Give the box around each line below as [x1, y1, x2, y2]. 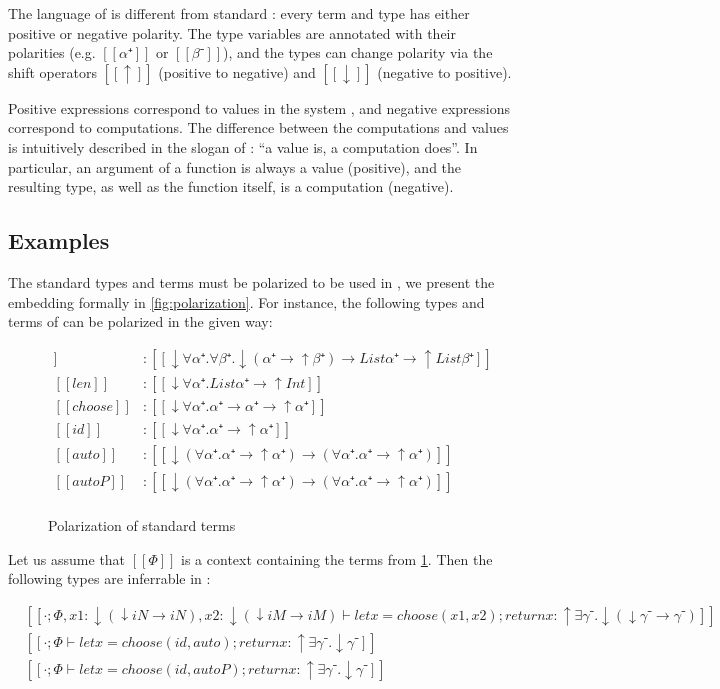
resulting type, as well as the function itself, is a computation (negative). [8, 176, 454, 197]
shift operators [8, 61, 97, 82]
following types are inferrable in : [8, 568, 211, 589]
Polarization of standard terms [48, 514, 236, 535]
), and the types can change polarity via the [223, 42, 493, 63]
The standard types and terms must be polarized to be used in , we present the [8, 271, 495, 292]
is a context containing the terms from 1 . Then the [181, 548, 493, 569]
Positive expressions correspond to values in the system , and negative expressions [8, 97, 511, 118]
